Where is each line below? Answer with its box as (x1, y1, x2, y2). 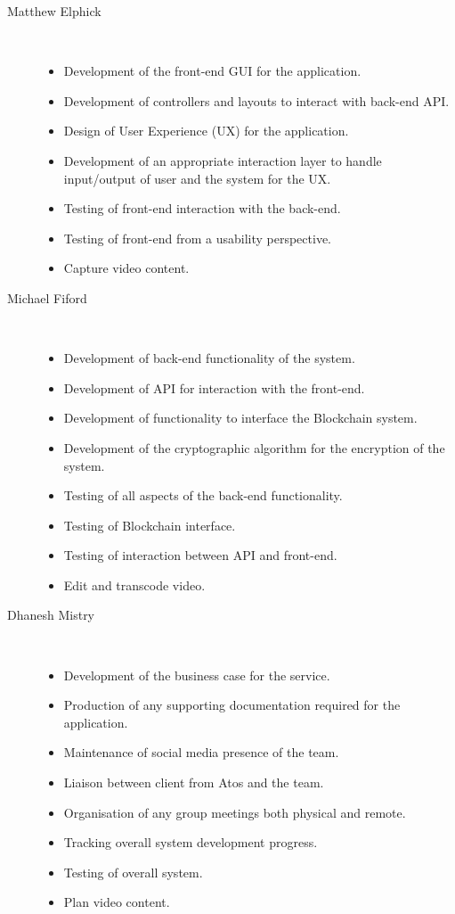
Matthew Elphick (7, 2, 102, 20)
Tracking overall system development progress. (63, 833, 318, 852)
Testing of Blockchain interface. (63, 515, 236, 534)
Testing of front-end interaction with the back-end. (63, 199, 341, 218)
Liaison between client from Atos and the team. (63, 773, 324, 792)
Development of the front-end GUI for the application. (63, 62, 362, 80)
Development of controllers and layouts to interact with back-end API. (63, 91, 450, 110)
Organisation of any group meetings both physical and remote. (63, 803, 406, 821)
